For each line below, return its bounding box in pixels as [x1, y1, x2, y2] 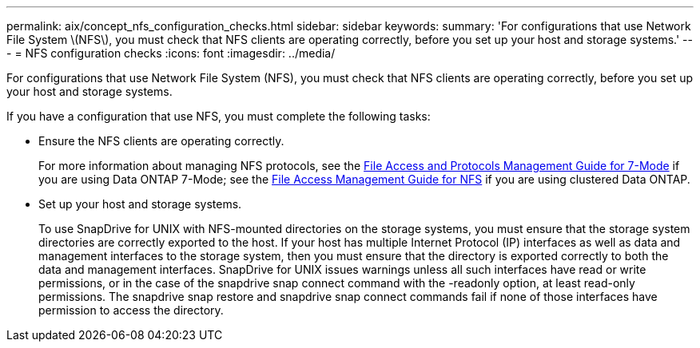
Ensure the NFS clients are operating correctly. [38, 134, 284, 148]
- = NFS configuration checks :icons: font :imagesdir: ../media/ [6, 46, 336, 60]
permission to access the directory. [38, 303, 224, 317]
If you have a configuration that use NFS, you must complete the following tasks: [6, 109, 431, 123]
